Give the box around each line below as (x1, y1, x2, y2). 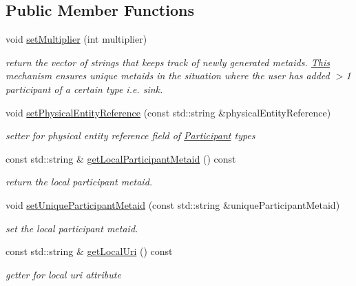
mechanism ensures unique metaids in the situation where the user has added (6, 68, 330, 83)
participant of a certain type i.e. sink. (6, 81, 163, 96)
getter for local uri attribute (6, 267, 121, 281)
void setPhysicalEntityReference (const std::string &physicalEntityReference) (6, 105, 331, 119)
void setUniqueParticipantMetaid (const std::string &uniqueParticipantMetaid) (6, 197, 340, 212)
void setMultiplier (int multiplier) (6, 32, 147, 46)
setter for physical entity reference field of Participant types (6, 128, 255, 143)
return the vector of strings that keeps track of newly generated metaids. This (6, 54, 330, 69)
